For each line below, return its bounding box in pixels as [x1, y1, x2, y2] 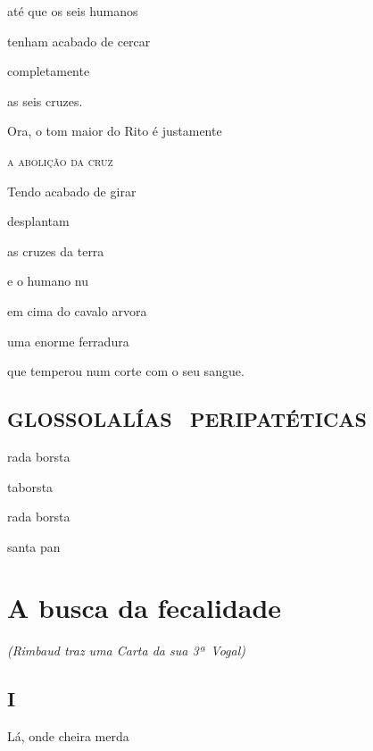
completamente [7, 62, 90, 80]
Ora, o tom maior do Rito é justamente [7, 121, 222, 140]
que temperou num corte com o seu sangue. [7, 362, 245, 380]
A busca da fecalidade [7, 589, 282, 626]
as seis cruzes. [7, 91, 83, 110]
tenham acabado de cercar [7, 31, 151, 50]
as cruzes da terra [7, 241, 104, 260]
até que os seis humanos [7, 2, 138, 20]
